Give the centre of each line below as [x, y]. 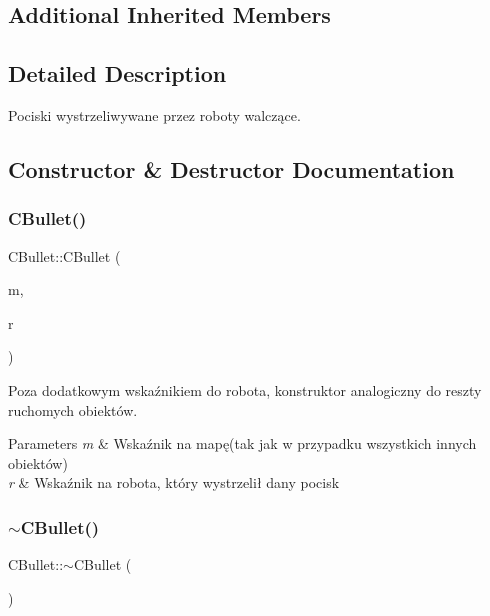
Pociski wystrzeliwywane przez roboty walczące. [154, 114]
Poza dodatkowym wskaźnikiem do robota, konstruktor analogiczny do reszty [245, 389]
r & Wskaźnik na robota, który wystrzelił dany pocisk [174, 482]
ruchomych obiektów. [73, 409]
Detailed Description [117, 73]
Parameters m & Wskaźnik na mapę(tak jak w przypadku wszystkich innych [242, 443]
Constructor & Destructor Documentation [231, 168]
